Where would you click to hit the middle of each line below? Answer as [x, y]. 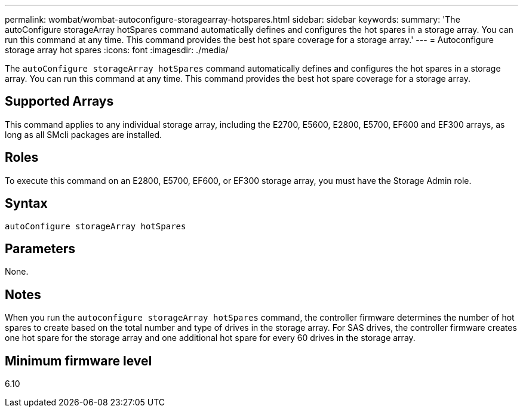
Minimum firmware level [79, 361]
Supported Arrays [59, 102]
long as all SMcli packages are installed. [83, 134]
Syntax [26, 204]
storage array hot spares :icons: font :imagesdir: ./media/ [117, 50]
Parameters [40, 248]
